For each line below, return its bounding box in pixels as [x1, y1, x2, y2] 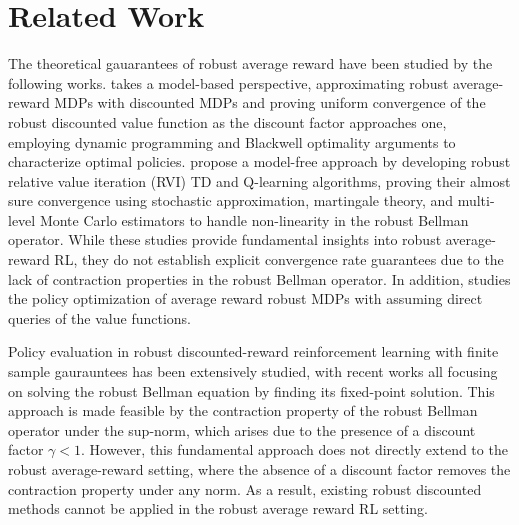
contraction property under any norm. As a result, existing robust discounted [8, 478, 482, 499]
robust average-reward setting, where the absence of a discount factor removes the [8, 459, 511, 479]
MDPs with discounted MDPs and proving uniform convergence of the [54, 92, 486, 113]
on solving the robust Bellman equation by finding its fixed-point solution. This [8, 380, 495, 401]
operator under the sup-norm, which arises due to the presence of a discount [8, 419, 476, 440]
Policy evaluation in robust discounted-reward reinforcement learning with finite [8, 341, 499, 362]
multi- [457, 190, 495, 211]
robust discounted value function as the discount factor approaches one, [8, 111, 447, 132]
